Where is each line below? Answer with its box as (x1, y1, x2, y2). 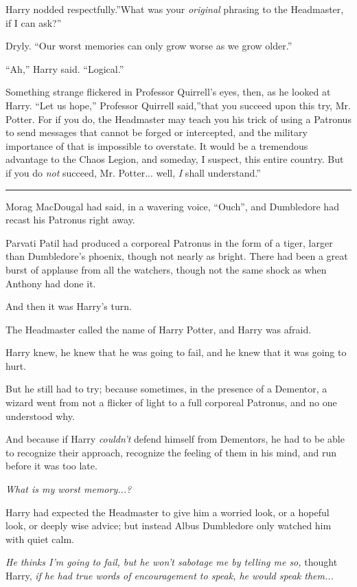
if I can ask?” (5, 15, 62, 30)
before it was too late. (5, 458, 97, 473)
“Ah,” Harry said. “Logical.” (5, 61, 124, 76)
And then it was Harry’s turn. (5, 299, 132, 313)
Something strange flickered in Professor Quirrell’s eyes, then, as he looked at (5, 85, 331, 99)
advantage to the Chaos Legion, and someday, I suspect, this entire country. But (5, 152, 344, 166)
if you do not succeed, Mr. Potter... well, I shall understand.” (5, 165, 261, 179)
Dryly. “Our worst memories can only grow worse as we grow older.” (5, 38, 292, 53)
